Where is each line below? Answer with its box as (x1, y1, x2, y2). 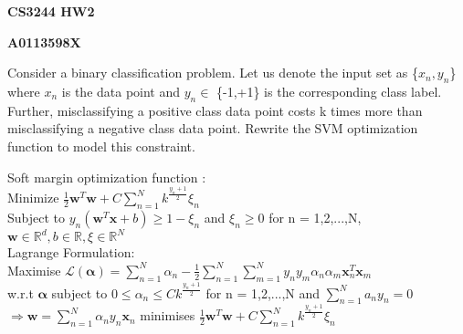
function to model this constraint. (7, 136, 195, 155)
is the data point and (61, 81, 181, 100)
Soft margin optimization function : (7, 167, 206, 186)
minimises (140, 306, 195, 325)
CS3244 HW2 (7, 2, 95, 20)
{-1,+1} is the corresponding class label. (216, 81, 442, 100)
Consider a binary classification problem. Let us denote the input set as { (7, 63, 418, 82)
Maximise (7, 260, 61, 279)
